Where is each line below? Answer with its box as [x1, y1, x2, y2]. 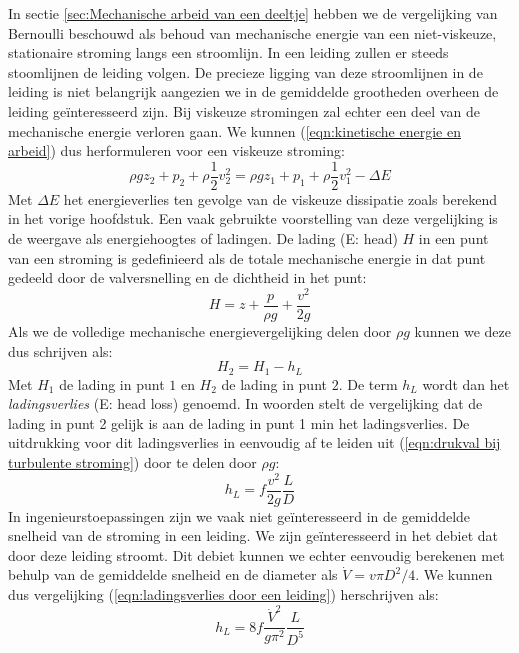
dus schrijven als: [8, 340, 113, 361]
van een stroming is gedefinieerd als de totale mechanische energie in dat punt [8, 247, 486, 268]
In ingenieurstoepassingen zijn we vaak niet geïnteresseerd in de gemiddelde [8, 505, 471, 526]
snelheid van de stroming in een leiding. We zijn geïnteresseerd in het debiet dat [8, 525, 499, 546]
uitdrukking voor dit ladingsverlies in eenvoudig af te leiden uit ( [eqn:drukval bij [8, 432, 501, 453]
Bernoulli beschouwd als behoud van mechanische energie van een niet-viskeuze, [8, 22, 497, 43]
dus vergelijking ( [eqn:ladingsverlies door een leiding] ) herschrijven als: [8, 584, 439, 605]
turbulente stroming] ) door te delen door [8, 451, 257, 472]
